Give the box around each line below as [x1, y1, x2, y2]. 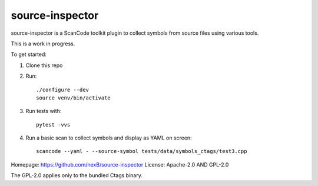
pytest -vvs [36, 121, 71, 128]
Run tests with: [25, 108, 62, 115]
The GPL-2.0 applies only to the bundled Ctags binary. [11, 172, 143, 179]
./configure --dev [36, 86, 90, 93]
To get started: [11, 51, 47, 58]
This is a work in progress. [11, 40, 75, 47]
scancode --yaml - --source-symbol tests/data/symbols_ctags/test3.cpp [36, 148, 247, 155]
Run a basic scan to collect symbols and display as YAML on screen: [25, 134, 192, 141]
